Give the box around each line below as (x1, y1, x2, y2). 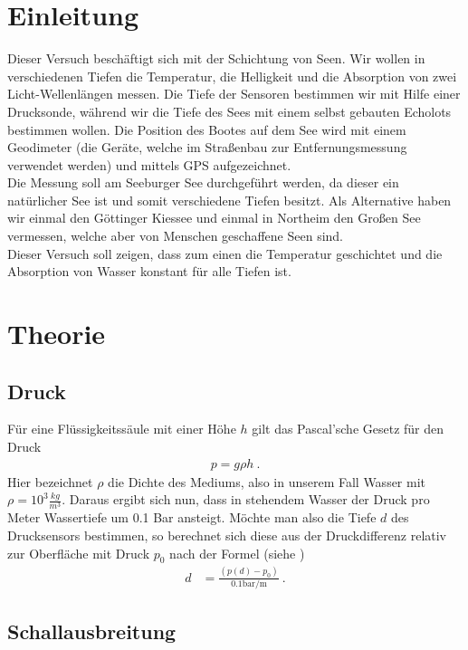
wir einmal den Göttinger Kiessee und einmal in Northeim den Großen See (7, 208, 421, 227)
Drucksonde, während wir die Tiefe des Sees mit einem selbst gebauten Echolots (7, 101, 452, 120)
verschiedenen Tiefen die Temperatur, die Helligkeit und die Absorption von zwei (7, 66, 457, 85)
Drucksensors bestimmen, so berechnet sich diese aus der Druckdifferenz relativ (7, 525, 446, 544)
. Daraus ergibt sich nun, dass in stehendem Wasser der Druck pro (62, 490, 430, 509)
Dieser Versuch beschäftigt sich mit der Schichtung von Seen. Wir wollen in (7, 49, 425, 68)
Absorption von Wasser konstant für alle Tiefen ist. (7, 262, 291, 281)
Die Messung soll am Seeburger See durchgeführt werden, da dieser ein (7, 173, 399, 192)
